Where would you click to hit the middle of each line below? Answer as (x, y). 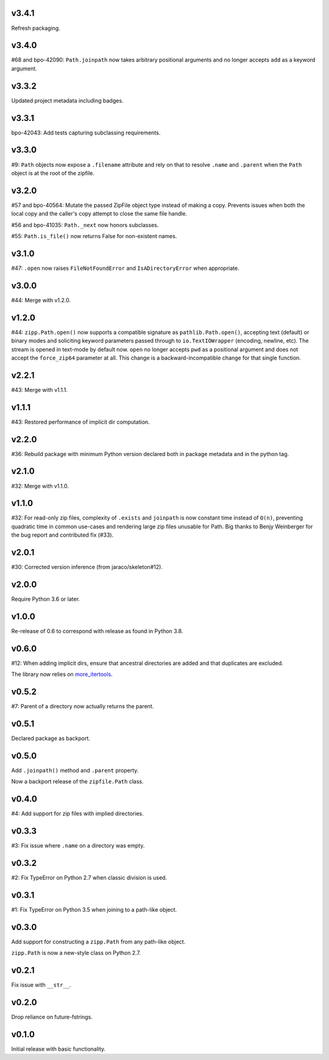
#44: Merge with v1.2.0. (41, 300)
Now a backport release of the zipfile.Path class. (77, 782)
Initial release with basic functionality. (58, 1049)
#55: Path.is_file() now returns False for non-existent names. (94, 236)
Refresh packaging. (36, 28)
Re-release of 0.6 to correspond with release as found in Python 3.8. (97, 631)
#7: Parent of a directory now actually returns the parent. (83, 706)
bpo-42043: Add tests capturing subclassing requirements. (86, 132)
